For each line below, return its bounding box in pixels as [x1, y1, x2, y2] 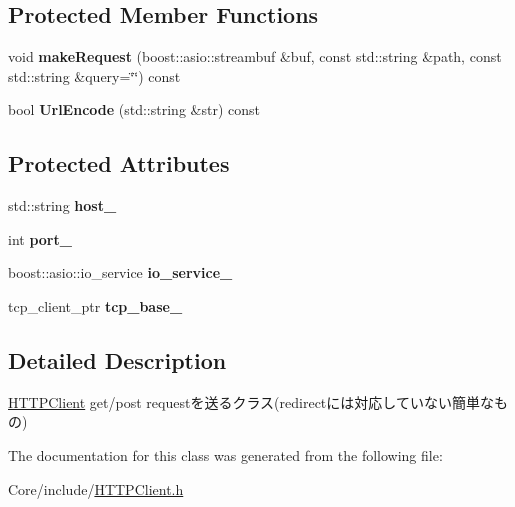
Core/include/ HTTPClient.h [8, 478, 184, 499]
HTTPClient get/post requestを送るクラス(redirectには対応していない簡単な [8, 391, 494, 412]
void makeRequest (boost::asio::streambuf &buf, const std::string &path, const [8, 46, 502, 67]
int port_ [8, 228, 72, 249]
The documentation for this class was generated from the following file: [8, 444, 443, 465]
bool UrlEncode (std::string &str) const [8, 99, 260, 120]
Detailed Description [8, 344, 227, 375]
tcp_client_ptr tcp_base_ [8, 295, 183, 316]
